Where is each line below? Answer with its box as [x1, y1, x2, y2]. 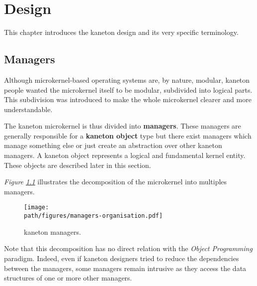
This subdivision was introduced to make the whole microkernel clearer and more [4, 94, 252, 105]
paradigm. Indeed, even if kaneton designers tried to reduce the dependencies [4, 253, 239, 263]
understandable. [4, 104, 53, 114]
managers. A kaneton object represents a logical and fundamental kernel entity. [4, 150, 246, 160]
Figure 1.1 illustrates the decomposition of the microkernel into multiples [4, 176, 227, 187]
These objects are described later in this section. [4, 159, 151, 170]
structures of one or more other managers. [4, 273, 132, 283]
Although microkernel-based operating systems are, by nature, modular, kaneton [4, 74, 250, 85]
